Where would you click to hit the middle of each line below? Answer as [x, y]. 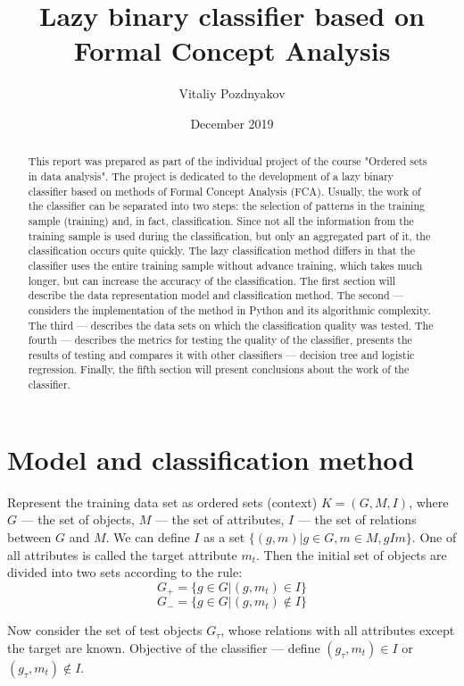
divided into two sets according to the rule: [125, 572]
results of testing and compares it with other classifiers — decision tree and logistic [221, 354]
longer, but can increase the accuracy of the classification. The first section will [212, 280]
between [29, 536]
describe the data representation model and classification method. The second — [216, 295]
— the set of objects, [78, 519]
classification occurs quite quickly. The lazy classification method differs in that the [221, 251]
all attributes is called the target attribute [122, 554]
